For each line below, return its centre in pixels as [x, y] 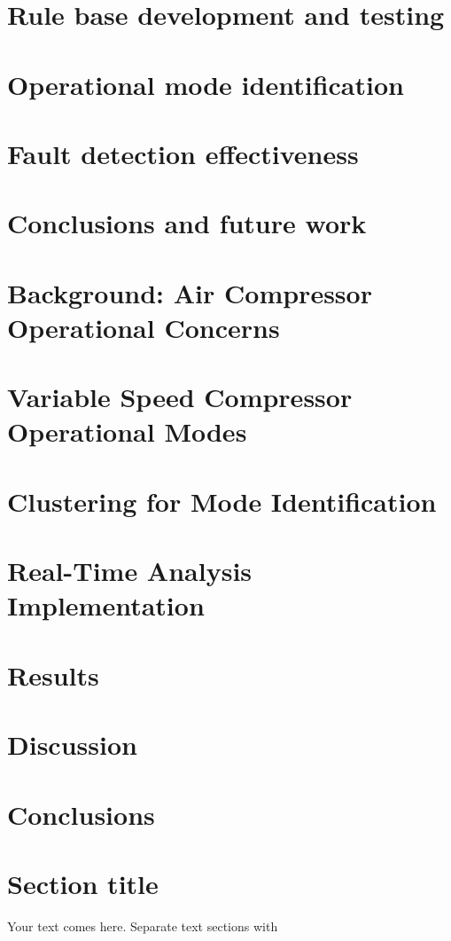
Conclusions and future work [187, 223]
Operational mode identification [206, 84]
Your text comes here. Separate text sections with [143, 925]
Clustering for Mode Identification [222, 501]
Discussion [72, 745]
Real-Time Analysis [130, 571]
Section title [83, 883]
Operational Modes [127, 431]
